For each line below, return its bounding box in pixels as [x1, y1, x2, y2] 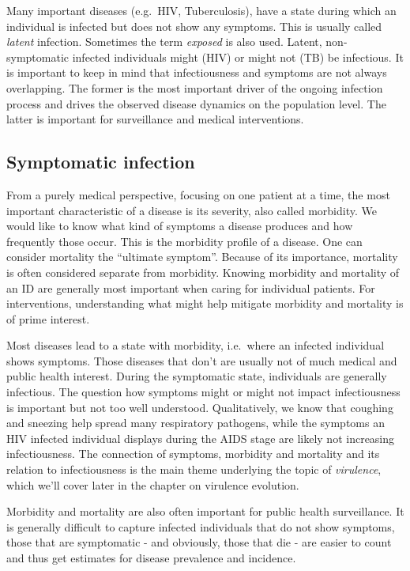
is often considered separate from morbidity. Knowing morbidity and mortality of [6, 263, 400, 280]
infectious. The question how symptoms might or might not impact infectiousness [6, 384, 401, 400]
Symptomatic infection [6, 149, 195, 174]
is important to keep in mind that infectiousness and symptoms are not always [6, 64, 387, 81]
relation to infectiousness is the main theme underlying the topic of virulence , [6, 461, 382, 478]
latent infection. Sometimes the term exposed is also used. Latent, [6, 33, 322, 50]
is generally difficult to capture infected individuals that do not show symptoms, [6, 518, 395, 535]
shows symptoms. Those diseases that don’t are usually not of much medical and [6, 352, 397, 369]
